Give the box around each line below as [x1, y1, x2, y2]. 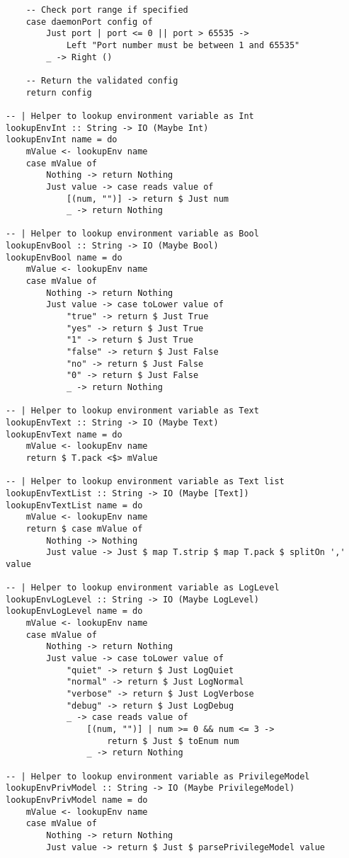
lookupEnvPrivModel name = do [6, 794, 148, 805]
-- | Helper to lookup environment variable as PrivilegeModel [6, 771, 310, 782]
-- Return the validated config [25, 75, 178, 86]
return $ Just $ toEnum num [107, 736, 239, 746]
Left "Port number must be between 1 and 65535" [66, 40, 300, 50]
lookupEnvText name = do [6, 429, 122, 440]
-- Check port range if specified [25, 5, 188, 15]
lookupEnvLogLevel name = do [6, 606, 143, 617]
